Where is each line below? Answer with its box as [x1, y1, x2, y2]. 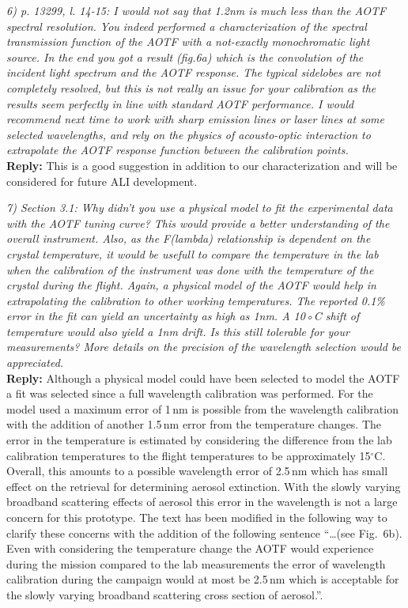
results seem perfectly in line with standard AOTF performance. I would [6, 95, 354, 111]
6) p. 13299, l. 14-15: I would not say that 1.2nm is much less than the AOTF [6, 2, 387, 18]
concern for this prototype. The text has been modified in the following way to [6, 509, 387, 525]
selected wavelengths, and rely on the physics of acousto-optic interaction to [6, 126, 371, 142]
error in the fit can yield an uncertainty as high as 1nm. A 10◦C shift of [6, 308, 360, 324]
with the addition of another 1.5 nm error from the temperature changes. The [6, 416, 382, 432]
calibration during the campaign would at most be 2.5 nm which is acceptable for [6, 571, 399, 587]
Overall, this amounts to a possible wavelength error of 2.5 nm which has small [6, 463, 388, 479]
